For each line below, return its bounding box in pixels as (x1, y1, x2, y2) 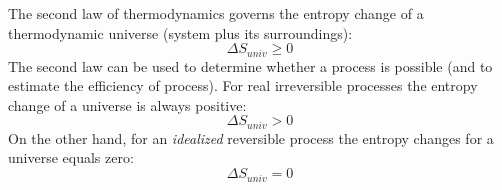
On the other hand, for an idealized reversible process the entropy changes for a (8, 127, 494, 148)
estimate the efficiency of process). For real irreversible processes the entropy (8, 75, 478, 96)
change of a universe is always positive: (8, 94, 247, 115)
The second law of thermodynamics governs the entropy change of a (8, 3, 424, 23)
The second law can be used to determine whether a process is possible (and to (8, 55, 493, 76)
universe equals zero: (8, 147, 134, 168)
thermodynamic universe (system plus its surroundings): (8, 22, 353, 43)
